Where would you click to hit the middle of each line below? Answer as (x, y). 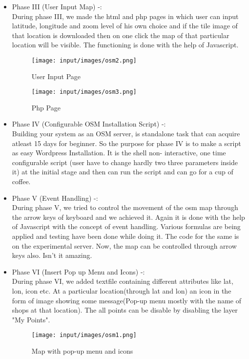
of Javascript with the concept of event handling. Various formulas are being (126, 226)
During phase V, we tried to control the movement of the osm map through (125, 207)
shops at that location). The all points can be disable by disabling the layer (125, 310)
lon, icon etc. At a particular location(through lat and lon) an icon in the (122, 290)
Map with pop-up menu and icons (82, 351)
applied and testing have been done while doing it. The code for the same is (125, 236)
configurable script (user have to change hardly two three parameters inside (125, 162)
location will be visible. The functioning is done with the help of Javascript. (125, 45)
